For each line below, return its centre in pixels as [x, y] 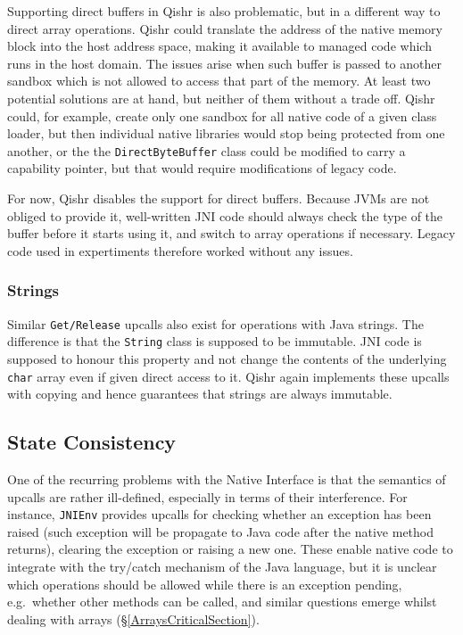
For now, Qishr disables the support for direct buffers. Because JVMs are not [219, 198]
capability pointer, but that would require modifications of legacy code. [202, 168]
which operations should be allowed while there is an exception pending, [205, 584]
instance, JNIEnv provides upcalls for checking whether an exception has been [219, 514]
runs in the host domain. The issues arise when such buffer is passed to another [225, 63]
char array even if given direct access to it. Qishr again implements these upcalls [228, 376]
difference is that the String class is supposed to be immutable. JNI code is [215, 341]
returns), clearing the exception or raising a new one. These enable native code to [230, 549]
